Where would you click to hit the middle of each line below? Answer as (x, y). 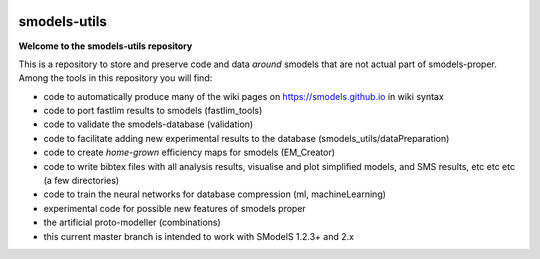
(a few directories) (81, 181)
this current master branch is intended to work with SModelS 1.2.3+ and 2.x (199, 236)
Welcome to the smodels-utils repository (105, 46)
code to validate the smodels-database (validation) (148, 124)
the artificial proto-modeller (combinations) (132, 222)
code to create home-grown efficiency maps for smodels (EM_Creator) (189, 152)
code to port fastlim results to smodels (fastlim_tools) (153, 111)
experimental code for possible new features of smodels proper (175, 208)
